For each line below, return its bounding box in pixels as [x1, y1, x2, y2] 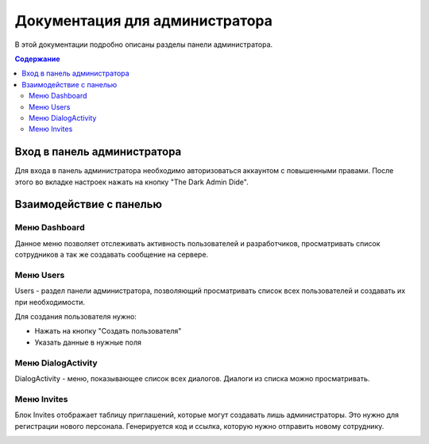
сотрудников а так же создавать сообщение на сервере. [14, 250, 209, 260]
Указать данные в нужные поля [34, 338, 142, 347]
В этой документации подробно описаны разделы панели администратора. [14, 40, 273, 49]
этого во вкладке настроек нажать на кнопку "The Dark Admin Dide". [14, 177, 249, 187]
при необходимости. [14, 297, 85, 307]
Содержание [14, 54, 60, 64]
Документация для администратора [14, 12, 273, 29]
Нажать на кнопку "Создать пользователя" [34, 326, 182, 336]
